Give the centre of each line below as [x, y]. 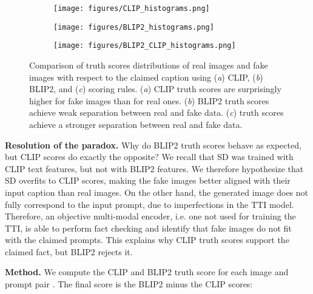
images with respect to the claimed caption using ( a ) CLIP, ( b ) [146, 77]
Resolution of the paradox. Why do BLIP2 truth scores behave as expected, [153, 145]
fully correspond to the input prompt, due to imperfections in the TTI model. [150, 204]
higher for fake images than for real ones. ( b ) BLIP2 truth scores [149, 100]
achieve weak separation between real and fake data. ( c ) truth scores [156, 112]
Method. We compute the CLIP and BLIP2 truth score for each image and [147, 272]
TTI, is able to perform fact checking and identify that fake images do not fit [148, 228]
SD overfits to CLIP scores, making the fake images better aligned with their [148, 180]
